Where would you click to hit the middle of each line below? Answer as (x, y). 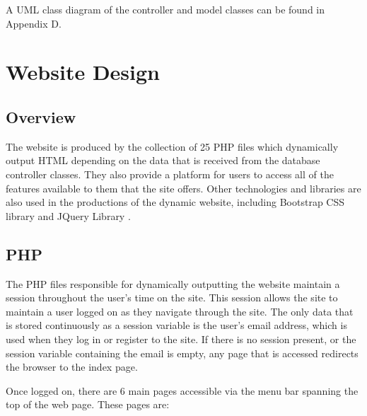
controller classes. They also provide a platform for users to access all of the (170, 174)
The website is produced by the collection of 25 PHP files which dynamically (172, 146)
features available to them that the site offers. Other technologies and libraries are (183, 188)
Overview (41, 116)
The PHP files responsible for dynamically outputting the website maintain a (173, 283)
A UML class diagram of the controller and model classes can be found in (165, 9)
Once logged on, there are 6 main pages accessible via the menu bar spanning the (182, 390)
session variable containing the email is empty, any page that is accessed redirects (182, 353)
